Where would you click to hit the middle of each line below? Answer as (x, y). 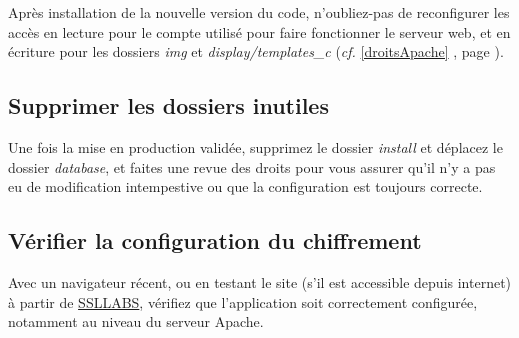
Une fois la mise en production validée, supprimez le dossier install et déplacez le (255, 146)
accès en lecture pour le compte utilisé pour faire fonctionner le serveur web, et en (259, 31)
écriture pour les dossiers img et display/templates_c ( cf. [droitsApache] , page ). (256, 51)
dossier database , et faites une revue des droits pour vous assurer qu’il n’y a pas (252, 166)
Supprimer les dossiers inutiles (168, 105)
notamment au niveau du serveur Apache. (136, 321)
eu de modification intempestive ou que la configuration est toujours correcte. (245, 186)
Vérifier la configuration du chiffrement (215, 240)
